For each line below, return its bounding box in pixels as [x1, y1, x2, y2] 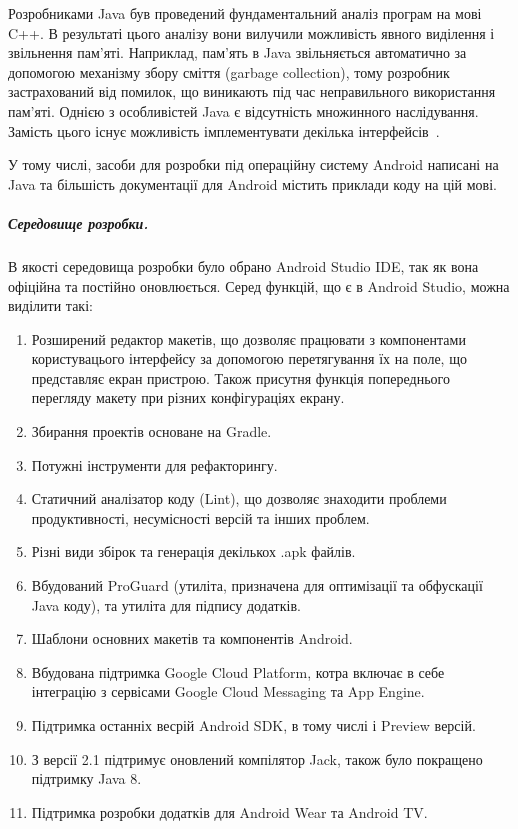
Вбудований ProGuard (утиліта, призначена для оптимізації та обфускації [31, 575, 483, 596]
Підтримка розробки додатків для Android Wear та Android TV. [31, 801, 428, 822]
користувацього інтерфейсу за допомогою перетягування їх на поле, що [31, 348, 467, 369]
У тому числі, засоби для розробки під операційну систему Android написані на [8, 154, 499, 175]
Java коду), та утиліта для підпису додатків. [31, 594, 301, 615]
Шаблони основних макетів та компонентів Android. [31, 628, 353, 649]
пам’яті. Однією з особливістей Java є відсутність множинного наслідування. [8, 100, 479, 121]
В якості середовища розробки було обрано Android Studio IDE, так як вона [8, 255, 479, 276]
